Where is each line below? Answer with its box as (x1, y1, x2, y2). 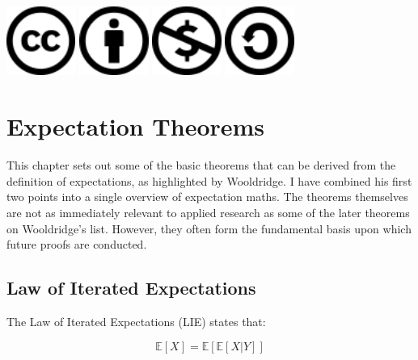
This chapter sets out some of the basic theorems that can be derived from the (6, 157, 396, 174)
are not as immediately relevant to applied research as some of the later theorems (6, 203, 410, 220)
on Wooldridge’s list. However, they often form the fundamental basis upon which (6, 220, 412, 237)
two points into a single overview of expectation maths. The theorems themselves (6, 188, 408, 205)
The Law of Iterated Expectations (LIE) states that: (6, 312, 266, 329)
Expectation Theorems (6, 110, 265, 143)
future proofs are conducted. (6, 236, 147, 253)
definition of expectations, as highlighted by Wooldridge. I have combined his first (6, 172, 412, 189)
